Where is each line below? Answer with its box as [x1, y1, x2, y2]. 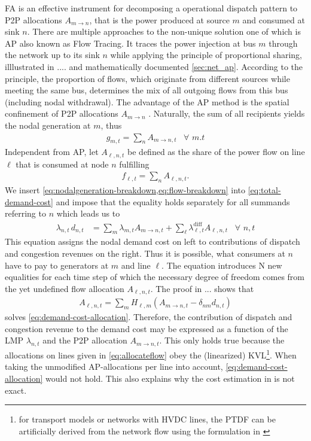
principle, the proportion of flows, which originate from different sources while [5, 72, 290, 84]
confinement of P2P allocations [5, 107, 118, 120]
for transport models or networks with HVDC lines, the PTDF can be [19, 413, 276, 425]
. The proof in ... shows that [150, 282, 254, 294]
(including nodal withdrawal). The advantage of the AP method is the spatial [5, 95, 289, 108]
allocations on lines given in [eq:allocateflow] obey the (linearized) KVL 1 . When [5, 347, 297, 361]
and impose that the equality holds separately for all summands [56, 195, 290, 208]
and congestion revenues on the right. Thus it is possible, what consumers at [5, 247, 285, 259]
